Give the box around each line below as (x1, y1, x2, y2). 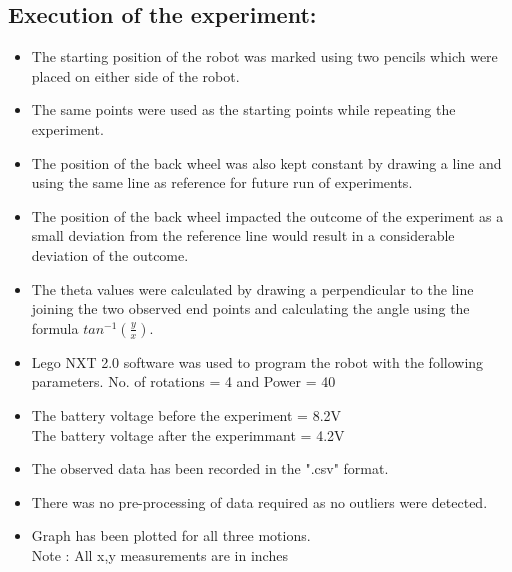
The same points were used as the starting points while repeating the (31, 99, 456, 120)
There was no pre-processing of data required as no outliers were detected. (31, 491, 488, 512)
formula (31, 317, 79, 338)
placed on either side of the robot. (31, 65, 240, 86)
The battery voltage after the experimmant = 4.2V (31, 424, 345, 445)
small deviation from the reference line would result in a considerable (31, 225, 455, 246)
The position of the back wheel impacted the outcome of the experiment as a (31, 205, 504, 226)
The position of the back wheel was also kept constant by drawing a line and (31, 152, 502, 173)
